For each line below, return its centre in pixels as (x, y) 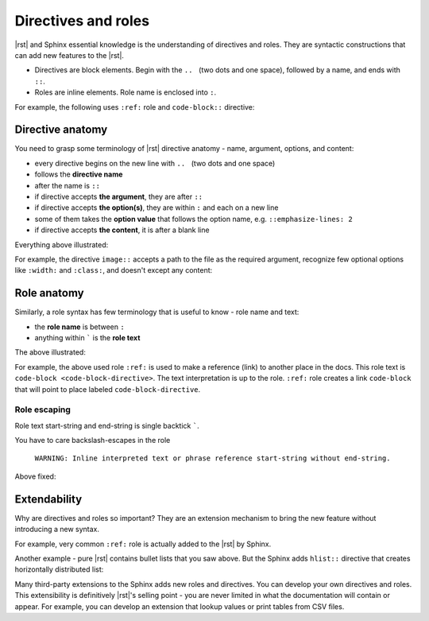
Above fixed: (35, 476)
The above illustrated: (50, 352)
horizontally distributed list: (59, 569)
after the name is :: (68, 185)
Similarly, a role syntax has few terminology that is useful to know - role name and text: (157, 312)
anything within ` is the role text (87, 338)
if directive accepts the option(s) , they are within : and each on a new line (157, 208)
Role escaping (43, 409)
